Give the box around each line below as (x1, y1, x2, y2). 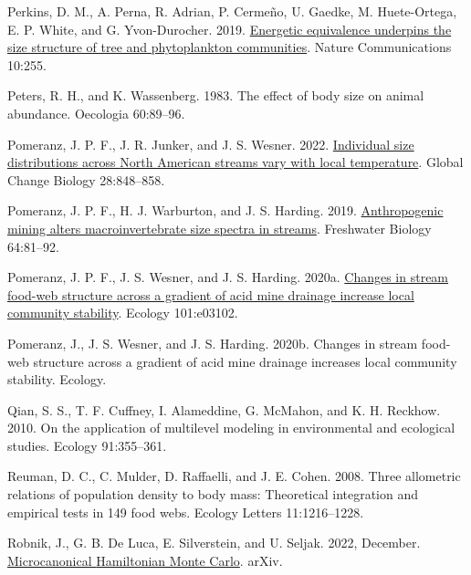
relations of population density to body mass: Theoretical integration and (7, 485, 419, 504)
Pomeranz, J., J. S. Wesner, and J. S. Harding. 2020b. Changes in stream (7, 333, 418, 352)
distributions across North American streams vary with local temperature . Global (7, 152, 464, 172)
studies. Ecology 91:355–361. (7, 435, 167, 455)
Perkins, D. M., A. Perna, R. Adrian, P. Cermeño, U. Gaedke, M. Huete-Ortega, (7, 2, 457, 20)
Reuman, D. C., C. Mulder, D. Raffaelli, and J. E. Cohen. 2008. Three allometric (7, 466, 461, 486)
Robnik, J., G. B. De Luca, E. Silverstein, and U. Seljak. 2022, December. (7, 533, 421, 552)
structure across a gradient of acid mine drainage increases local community (33, 351, 457, 371)
